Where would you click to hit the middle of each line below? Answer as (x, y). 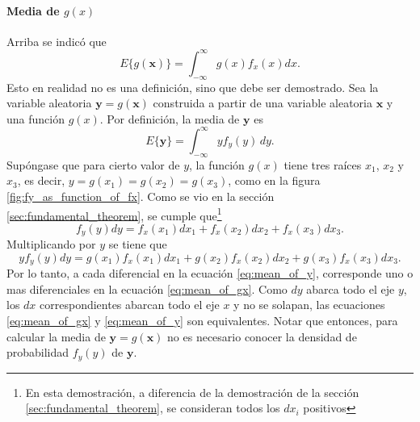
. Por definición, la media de (170, 118)
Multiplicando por (51, 244)
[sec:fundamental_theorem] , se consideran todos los (153, 408)
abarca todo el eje (351, 288)
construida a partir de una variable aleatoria (262, 103)
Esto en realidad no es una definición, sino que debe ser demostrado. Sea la (193, 87)
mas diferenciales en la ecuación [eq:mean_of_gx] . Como (147, 288)
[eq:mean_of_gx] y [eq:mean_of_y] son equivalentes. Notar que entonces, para (202, 321)
